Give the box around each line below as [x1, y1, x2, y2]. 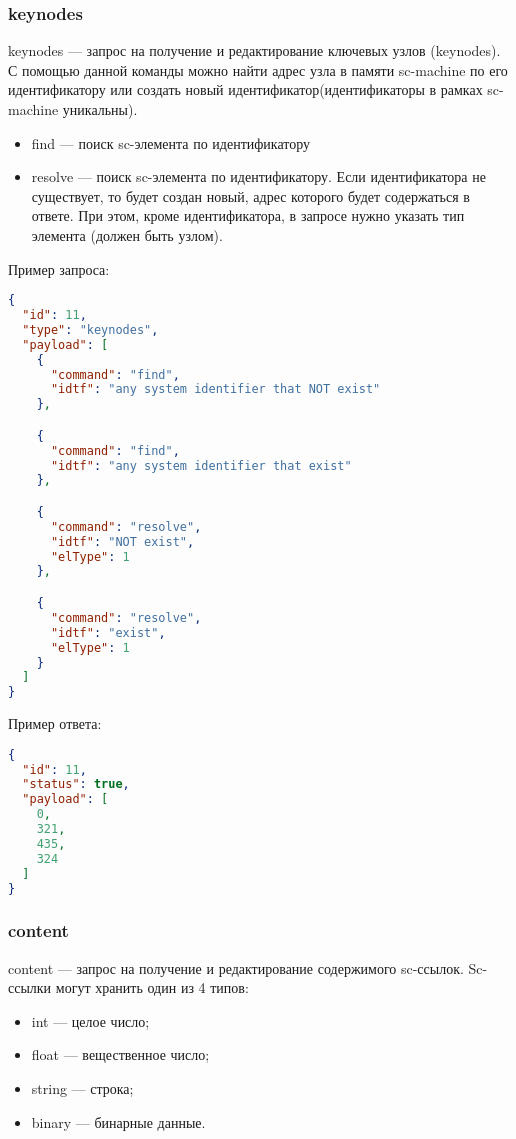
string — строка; [31, 1078, 134, 1099]
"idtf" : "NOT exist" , [50, 534, 195, 549]
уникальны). [62, 99, 138, 119]
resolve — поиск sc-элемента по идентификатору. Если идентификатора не [31, 166, 486, 187]
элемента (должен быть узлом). [31, 224, 223, 245]
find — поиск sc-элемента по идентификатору [31, 132, 311, 153]
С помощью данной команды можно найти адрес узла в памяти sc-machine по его [8, 59, 508, 80]
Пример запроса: [8, 258, 110, 279]
